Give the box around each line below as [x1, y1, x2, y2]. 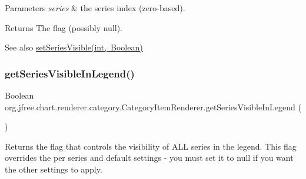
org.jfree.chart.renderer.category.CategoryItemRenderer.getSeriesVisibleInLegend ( [5, 100, 301, 113]
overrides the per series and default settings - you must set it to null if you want [5, 151, 294, 164]
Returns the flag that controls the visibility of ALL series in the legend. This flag [5, 140, 297, 152]
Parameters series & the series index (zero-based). [5, 2, 185, 13]
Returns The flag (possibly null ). [5, 21, 123, 33]
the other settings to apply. [5, 163, 102, 175]
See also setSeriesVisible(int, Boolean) [5, 41, 143, 53]
